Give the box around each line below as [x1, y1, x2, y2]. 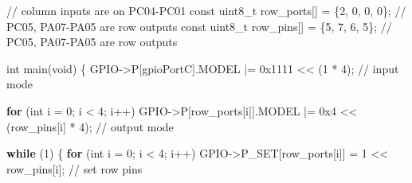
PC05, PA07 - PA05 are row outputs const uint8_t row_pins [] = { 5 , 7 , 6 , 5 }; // [6, 18, 392, 34]
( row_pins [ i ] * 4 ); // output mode [6, 118, 174, 134]
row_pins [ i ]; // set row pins [6, 160, 143, 177]
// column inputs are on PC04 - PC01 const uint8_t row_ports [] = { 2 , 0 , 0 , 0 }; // [6, 2, 406, 18]
